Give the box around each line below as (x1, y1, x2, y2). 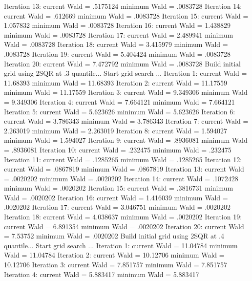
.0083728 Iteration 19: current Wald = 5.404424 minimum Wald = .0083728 (4, 48, 231, 59)
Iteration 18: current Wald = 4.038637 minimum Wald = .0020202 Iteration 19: (4, 212, 242, 222)
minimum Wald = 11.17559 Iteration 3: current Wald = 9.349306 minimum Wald (4, 87, 248, 97)
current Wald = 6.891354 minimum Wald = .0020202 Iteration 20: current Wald (4, 221, 244, 231)
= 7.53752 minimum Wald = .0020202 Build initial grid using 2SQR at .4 (4, 231, 224, 241)
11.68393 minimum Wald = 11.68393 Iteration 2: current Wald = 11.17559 (4, 77, 228, 87)
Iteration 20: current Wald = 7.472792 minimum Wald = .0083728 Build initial (4, 58, 241, 68)
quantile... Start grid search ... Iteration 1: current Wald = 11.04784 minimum (4, 240, 238, 250)
